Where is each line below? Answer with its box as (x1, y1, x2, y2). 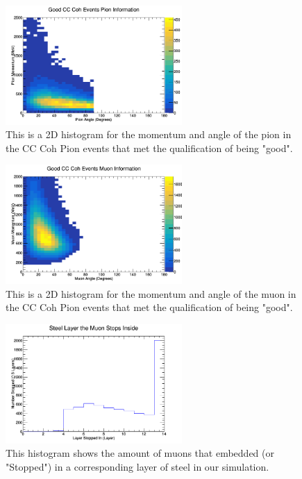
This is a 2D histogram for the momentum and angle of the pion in (6, 127, 292, 142)
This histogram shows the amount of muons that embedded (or (6, 446, 275, 460)
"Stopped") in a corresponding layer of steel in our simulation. (6, 459, 269, 473)
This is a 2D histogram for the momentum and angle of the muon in (6, 286, 296, 301)
